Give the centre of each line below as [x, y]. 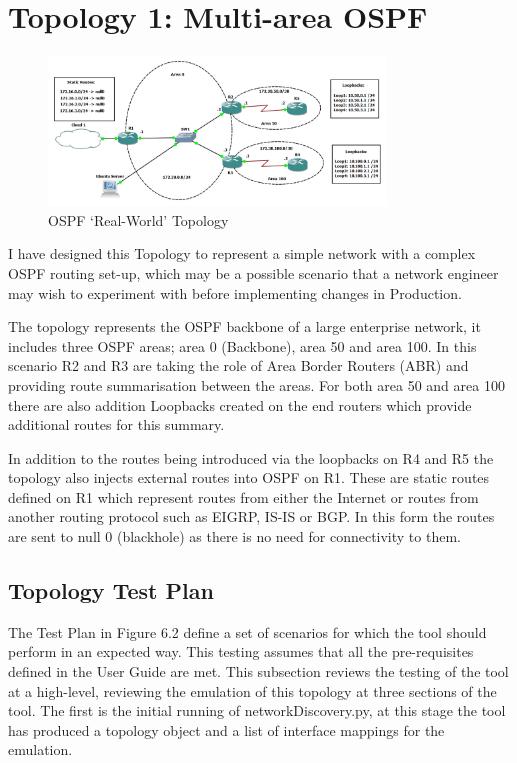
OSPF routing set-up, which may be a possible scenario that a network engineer [253, 272]
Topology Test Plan [111, 590]
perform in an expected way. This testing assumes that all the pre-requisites [241, 651]
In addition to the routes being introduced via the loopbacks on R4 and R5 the [251, 457]
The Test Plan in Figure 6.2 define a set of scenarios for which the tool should [247, 631]
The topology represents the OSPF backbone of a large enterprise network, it [244, 326]
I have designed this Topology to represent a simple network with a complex [242, 253]
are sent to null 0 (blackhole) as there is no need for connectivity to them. [234, 536]
